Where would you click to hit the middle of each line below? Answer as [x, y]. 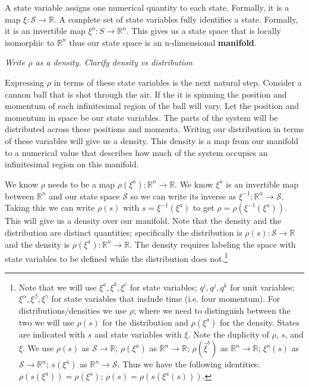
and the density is [37, 244]
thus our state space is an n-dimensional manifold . [163, 42]
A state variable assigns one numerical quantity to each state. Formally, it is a [147, 7]
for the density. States [260, 322]
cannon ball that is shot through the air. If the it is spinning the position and [146, 94]
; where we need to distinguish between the [212, 310]
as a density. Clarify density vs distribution [114, 62]
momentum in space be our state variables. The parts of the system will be [141, 117]
